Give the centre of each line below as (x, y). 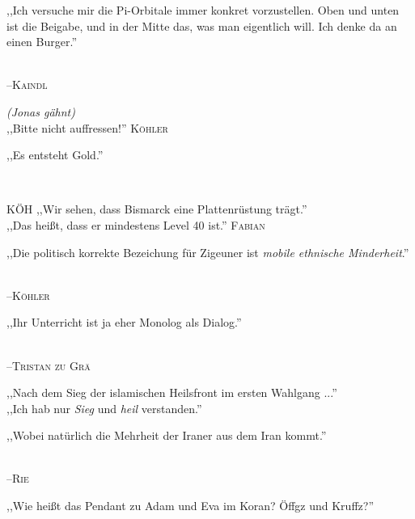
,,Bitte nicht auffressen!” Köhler (87, 127)
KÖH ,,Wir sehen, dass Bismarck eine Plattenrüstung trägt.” (157, 209)
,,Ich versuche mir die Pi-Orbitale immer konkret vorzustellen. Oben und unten (203, 10)
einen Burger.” (42, 42)
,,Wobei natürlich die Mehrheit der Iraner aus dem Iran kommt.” (167, 435)
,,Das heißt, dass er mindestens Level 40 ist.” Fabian (136, 224)
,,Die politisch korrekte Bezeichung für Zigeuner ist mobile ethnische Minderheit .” (208, 252)
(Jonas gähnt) (41, 111)
